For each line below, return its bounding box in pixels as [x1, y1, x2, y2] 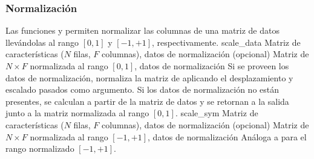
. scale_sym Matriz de [175, 107, 258, 119]
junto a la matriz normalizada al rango [5, 107, 149, 119]
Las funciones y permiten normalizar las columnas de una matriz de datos [5, 24, 280, 37]
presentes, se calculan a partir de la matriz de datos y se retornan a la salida [5, 95, 289, 107]
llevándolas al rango [5, 36, 79, 48]
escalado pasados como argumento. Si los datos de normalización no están [5, 83, 280, 96]
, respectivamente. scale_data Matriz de [152, 36, 301, 48]
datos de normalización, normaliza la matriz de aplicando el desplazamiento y [5, 71, 293, 84]
